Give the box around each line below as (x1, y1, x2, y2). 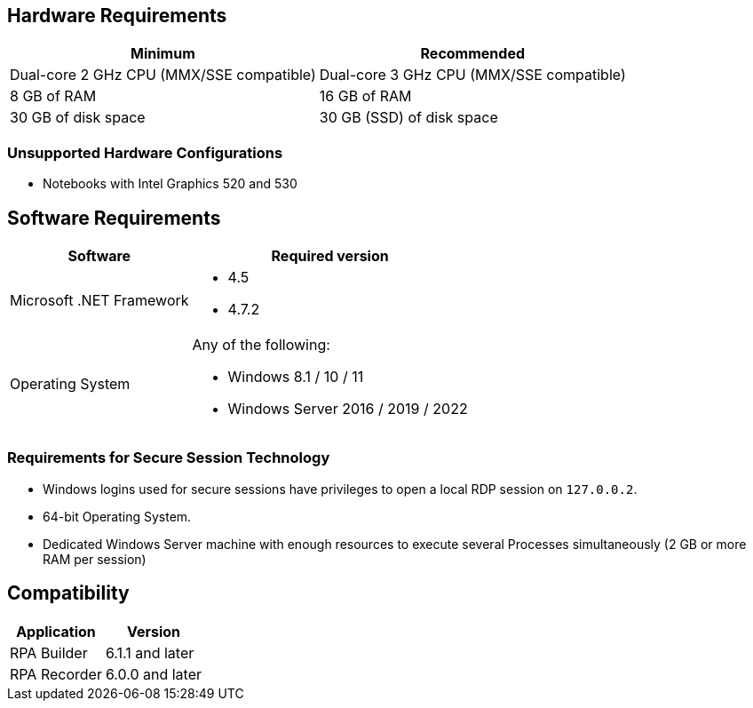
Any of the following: (192, 336, 330, 354)
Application (16, 622, 96, 640)
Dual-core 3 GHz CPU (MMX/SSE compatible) (319, 66, 626, 84)
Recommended (420, 44, 526, 63)
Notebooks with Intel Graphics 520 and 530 (43, 176, 297, 192)
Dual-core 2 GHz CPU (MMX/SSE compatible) (10, 66, 316, 84)
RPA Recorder (10, 664, 102, 683)
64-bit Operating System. (43, 508, 192, 524)
